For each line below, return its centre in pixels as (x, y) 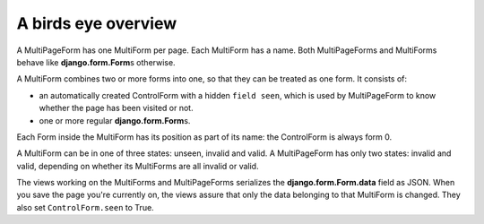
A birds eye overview (97, 23)
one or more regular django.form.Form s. (115, 120)
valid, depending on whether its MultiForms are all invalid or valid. (138, 166)
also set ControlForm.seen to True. (85, 207)
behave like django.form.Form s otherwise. (96, 62)
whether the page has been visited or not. (116, 108)
